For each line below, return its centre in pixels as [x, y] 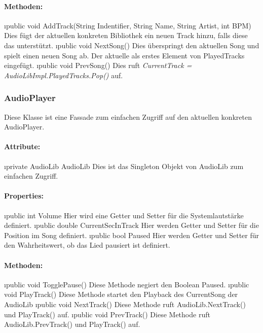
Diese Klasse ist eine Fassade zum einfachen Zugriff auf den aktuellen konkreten [128, 116]
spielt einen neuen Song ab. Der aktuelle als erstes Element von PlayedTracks [124, 55]
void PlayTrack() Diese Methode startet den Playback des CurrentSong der [121, 294]
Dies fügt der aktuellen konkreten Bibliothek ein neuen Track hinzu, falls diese [126, 35]
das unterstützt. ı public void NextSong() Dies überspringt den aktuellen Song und [132, 45]
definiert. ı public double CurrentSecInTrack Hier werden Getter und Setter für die [131, 225]
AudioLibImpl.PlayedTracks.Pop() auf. [64, 75]
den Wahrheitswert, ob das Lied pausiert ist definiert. [87, 245]
